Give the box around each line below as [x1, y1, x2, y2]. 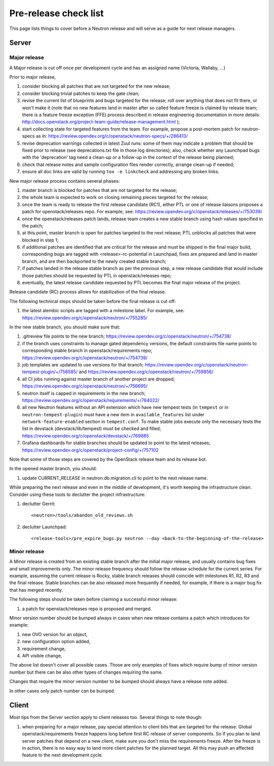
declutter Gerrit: [22, 501, 56, 507]
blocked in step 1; [22, 237, 59, 243]
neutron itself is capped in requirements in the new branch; [22, 390, 146, 396]
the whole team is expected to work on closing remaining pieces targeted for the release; [22, 194, 209, 201]
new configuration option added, [22, 639, 91, 645]
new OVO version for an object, [22, 631, 88, 637]
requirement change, [22, 645, 66, 652]
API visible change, [22, 652, 62, 658]
